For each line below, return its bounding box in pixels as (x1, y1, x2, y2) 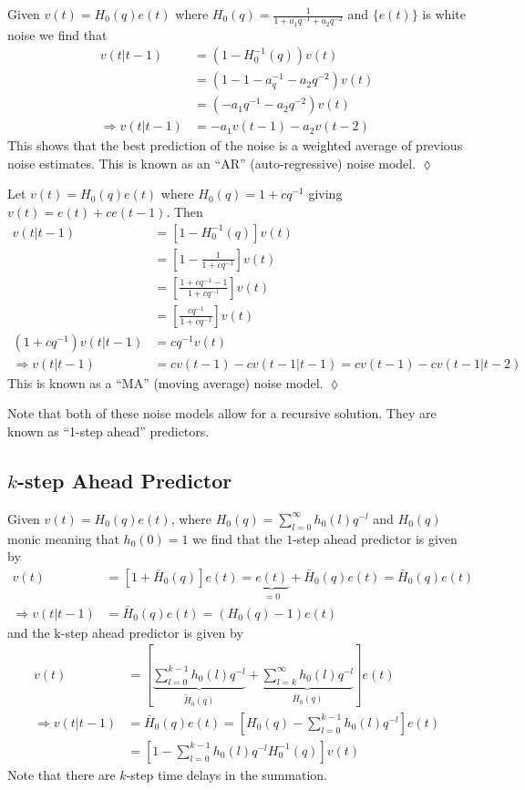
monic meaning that (7, 528, 119, 548)
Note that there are (7, 764, 116, 784)
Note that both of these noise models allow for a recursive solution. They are (7, 404, 437, 423)
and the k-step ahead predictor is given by (7, 622, 243, 641)
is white (422, 5, 466, 23)
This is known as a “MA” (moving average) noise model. (7, 373, 324, 392)
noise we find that (7, 25, 108, 44)
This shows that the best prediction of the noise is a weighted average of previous (7, 136, 463, 155)
